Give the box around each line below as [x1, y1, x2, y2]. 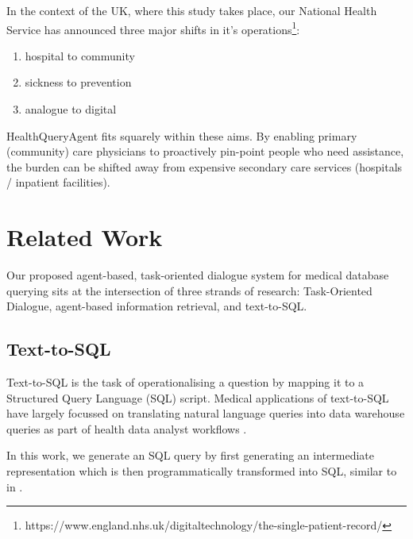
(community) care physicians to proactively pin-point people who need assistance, [6, 143, 404, 160]
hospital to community [25, 47, 135, 64]
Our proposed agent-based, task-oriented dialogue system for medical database [6, 267, 389, 283]
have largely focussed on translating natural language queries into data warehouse [6, 405, 405, 422]
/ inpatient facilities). [6, 174, 110, 191]
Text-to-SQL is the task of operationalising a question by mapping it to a [6, 374, 365, 391]
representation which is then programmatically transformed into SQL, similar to [6, 463, 397, 479]
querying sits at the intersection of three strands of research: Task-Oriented [6, 282, 372, 298]
